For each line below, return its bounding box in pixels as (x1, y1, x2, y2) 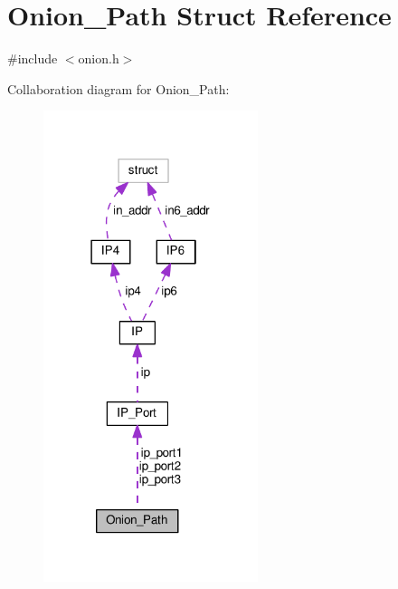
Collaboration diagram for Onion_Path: (7, 79, 230, 98)
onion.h (78, 49, 119, 68)
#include (7, 49, 58, 68)
